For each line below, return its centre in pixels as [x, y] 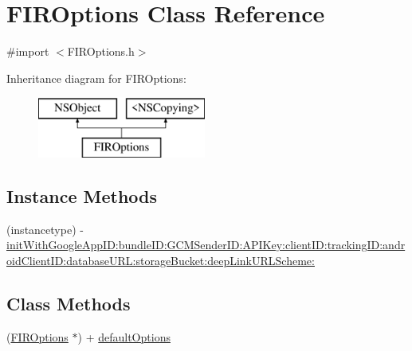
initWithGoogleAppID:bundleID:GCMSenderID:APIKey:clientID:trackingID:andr [206, 245]
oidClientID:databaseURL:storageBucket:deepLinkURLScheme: [161, 260]
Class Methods [69, 303]
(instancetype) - [45, 229]
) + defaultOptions [124, 336]
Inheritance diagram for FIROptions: [96, 78]
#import [28, 51]
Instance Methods [82, 195]
